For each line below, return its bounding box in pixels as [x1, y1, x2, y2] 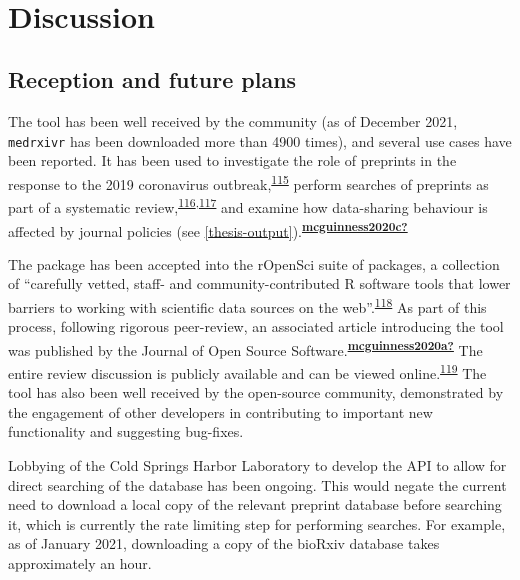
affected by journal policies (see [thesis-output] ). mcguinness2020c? [8, 217, 408, 241]
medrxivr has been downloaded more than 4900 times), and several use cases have [8, 130, 512, 151]
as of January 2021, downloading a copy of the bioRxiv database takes [8, 533, 440, 554]
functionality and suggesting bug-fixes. [8, 421, 244, 442]
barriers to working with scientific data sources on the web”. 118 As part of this [8, 293, 487, 317]
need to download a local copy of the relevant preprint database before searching [8, 494, 502, 515]
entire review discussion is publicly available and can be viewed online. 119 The [8, 360, 487, 383]
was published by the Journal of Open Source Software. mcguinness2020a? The [8, 336, 483, 360]
